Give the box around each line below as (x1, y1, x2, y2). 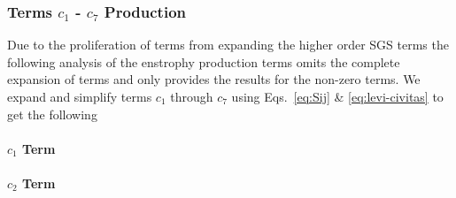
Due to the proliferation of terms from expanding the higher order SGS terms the (7, 35, 449, 54)
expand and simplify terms (7, 88, 152, 105)
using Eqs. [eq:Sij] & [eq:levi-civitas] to (231, 88, 444, 105)
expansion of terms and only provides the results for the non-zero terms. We (7, 70, 421, 88)
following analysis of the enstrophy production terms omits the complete (7, 52, 400, 71)
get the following (7, 104, 97, 123)
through (170, 88, 213, 105)
